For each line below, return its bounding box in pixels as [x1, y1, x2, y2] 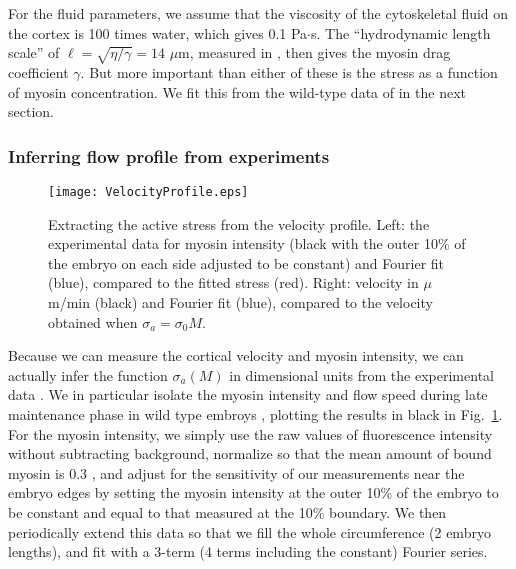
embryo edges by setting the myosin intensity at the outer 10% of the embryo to [8, 482, 499, 503]
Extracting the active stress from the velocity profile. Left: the [48, 213, 430, 234]
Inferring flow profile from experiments [8, 143, 330, 168]
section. [8, 101, 54, 122]
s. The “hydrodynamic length [311, 22, 491, 43]
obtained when [48, 311, 138, 332]
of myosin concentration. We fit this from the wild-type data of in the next [8, 81, 466, 102]
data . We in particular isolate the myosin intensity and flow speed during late [8, 384, 488, 405]
